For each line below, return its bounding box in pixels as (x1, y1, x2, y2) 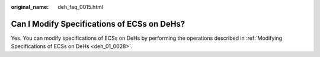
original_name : (11, 4, 49, 10)
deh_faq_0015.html (57, 4, 104, 10)
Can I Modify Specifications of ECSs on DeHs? (11, 18, 185, 29)
